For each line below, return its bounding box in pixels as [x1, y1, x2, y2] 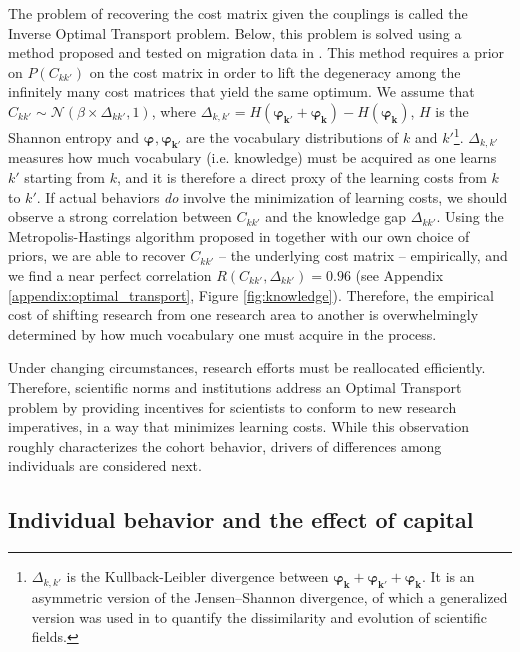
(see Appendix [355, 264, 444, 285]
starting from [24, 167, 105, 188]
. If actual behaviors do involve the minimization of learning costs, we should [36, 186, 508, 207]
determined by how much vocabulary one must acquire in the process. [8, 323, 437, 344]
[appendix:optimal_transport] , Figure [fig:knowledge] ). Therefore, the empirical [8, 284, 494, 305]
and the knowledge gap [265, 206, 407, 227]
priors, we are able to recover [8, 245, 186, 266]
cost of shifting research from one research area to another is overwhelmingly [8, 304, 479, 325]
